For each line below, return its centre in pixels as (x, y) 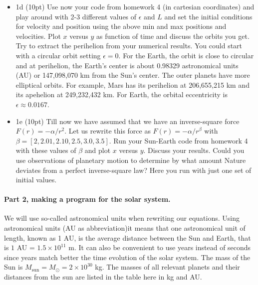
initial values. (36, 180)
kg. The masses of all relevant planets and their (167, 267)
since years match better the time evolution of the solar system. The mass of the (127, 257)
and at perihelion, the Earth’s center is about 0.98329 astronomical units (127, 65)
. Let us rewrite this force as (108, 131)
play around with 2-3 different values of (76, 16)
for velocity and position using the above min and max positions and (121, 26)
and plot (98, 150)
